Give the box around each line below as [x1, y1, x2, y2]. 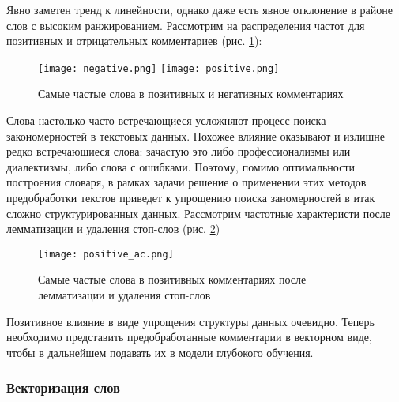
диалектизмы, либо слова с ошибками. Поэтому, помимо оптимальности [6, 158, 355, 175]
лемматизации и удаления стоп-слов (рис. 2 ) [6, 220, 220, 237]
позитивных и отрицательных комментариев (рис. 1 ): [6, 32, 262, 49]
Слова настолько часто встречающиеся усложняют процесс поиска [6, 112, 326, 129]
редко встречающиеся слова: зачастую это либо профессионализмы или [6, 143, 351, 160]
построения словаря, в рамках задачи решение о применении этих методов [6, 174, 367, 190]
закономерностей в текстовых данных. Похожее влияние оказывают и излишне [6, 127, 386, 144]
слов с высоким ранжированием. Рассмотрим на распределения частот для [6, 17, 365, 33]
